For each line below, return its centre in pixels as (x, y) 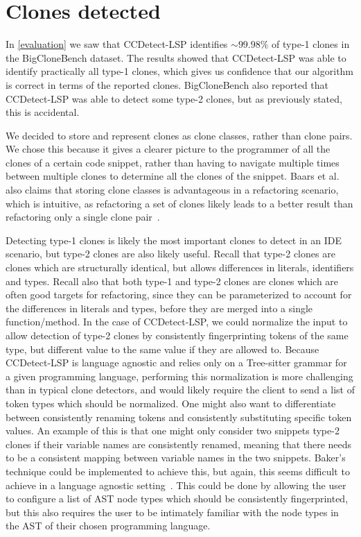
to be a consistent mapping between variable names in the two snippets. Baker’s (176, 458)
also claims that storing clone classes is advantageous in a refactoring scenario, (172, 190)
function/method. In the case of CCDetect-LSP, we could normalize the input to (177, 322)
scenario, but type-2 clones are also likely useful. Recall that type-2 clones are (170, 254)
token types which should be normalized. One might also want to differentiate (171, 403)
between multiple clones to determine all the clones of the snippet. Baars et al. (173, 176)
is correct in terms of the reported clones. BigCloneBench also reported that (167, 84)
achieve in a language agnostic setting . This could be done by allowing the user (176, 485)
